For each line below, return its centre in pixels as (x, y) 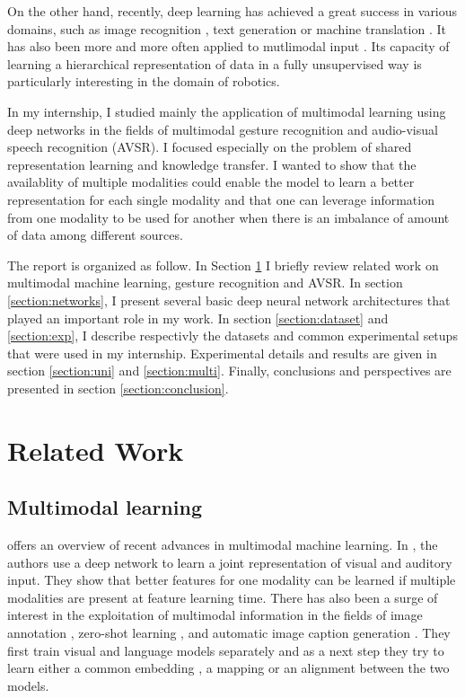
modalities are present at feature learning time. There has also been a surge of (223, 597)
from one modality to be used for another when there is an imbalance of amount (228, 217)
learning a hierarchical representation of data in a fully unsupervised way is (215, 63)
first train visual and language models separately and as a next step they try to (226, 650)
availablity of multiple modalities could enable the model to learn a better (211, 182)
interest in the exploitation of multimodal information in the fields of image (215, 615)
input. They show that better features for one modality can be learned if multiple (232, 580)
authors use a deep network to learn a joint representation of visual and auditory (230, 562)
